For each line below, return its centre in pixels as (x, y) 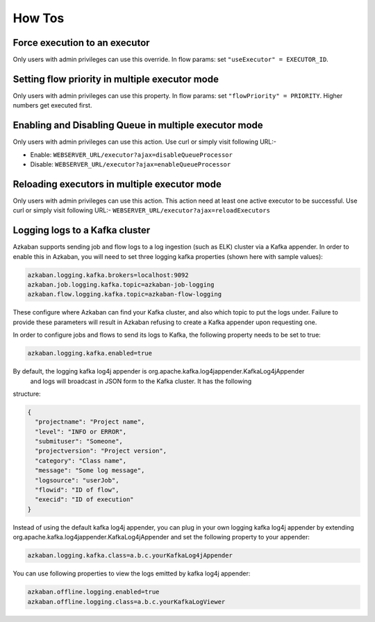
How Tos (39, 18)
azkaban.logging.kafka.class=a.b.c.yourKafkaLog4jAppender (130, 556)
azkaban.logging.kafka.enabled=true (90, 353)
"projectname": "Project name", (90, 422)
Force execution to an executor (81, 43)
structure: (27, 394)
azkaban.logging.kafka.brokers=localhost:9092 (108, 275)
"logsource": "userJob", (77, 480)
